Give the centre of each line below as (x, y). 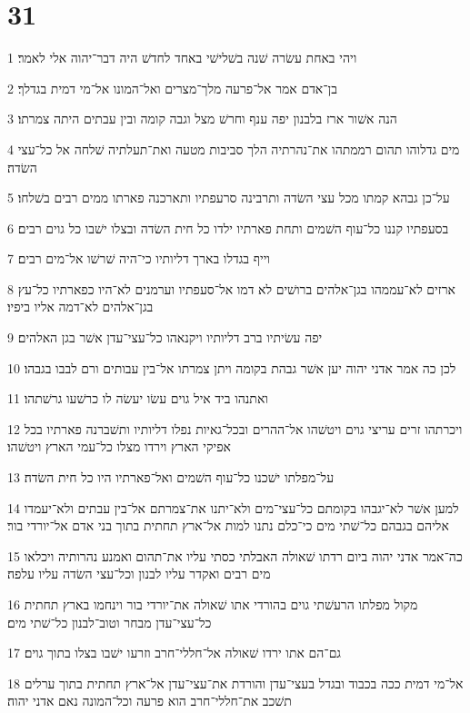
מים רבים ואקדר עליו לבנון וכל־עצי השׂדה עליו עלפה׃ (139, 574)
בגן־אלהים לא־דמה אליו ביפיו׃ (80, 307)
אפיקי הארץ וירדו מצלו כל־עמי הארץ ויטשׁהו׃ (119, 446)
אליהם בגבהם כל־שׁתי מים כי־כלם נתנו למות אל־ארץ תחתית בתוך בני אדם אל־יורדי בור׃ (228, 525)
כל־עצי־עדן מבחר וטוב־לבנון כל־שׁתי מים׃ (110, 622)
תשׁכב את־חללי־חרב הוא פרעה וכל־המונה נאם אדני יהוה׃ (150, 701)
